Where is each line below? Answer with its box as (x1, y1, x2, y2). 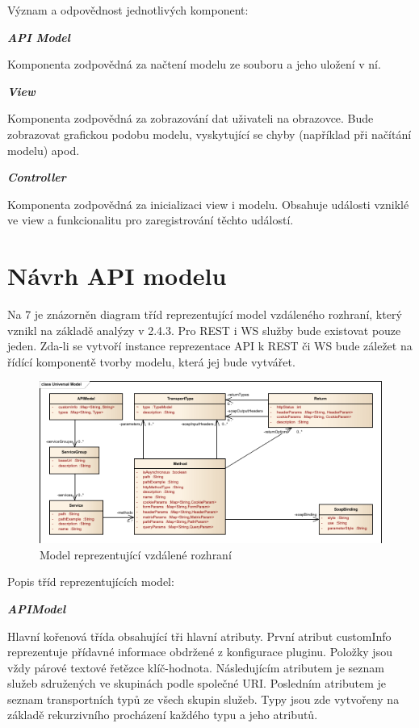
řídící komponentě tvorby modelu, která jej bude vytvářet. (7, 353, 295, 370)
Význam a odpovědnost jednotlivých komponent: (7, 2, 249, 18)
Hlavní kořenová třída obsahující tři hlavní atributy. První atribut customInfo (7, 627, 392, 644)
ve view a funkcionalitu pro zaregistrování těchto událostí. (7, 211, 294, 228)
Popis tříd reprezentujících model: (7, 573, 174, 590)
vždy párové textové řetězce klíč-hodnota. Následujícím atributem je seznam (7, 659, 384, 676)
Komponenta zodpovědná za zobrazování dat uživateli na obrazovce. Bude (7, 110, 374, 127)
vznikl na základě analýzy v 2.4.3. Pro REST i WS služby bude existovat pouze (7, 321, 401, 338)
